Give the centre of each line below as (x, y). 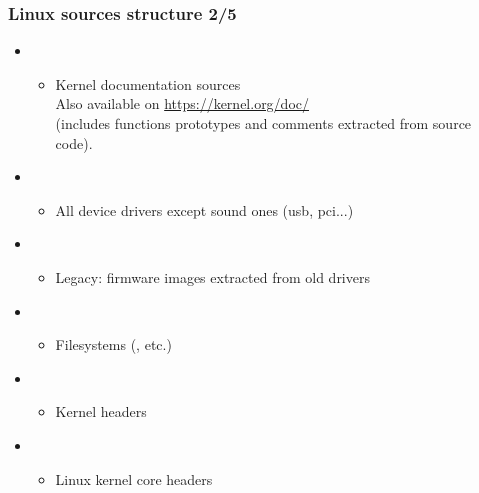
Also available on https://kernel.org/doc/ (182, 103)
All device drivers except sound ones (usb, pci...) (204, 209)
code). (74, 142)
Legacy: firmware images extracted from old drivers (212, 276)
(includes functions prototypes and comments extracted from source (263, 123)
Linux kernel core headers (134, 478)
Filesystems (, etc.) (113, 344)
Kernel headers (101, 411)
